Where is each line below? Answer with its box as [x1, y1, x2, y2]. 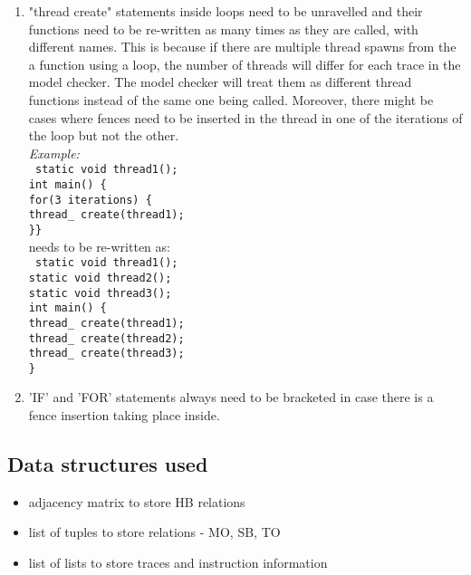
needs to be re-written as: [28, 236, 170, 255]
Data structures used [7, 450, 208, 478]
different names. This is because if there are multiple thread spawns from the [28, 37, 457, 56]
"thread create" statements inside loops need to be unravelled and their [28, 2, 423, 20]
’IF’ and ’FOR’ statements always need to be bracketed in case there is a [28, 388, 434, 407]
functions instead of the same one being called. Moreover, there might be [28, 90, 434, 109]
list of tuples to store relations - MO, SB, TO [28, 522, 281, 541]
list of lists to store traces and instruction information [28, 553, 328, 572]
